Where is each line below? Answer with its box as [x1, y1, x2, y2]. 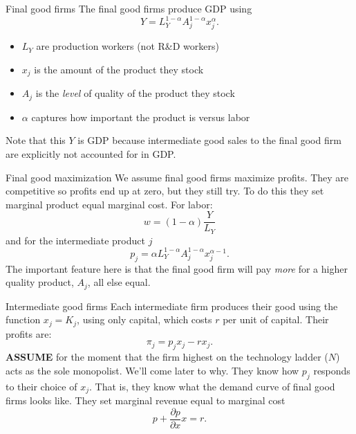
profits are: [6, 326, 52, 341]
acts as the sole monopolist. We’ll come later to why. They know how [6, 363, 299, 377]
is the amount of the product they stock [34, 62, 204, 76]
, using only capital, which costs [77, 312, 212, 327]
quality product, [6, 275, 74, 289]
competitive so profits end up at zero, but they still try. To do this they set [6, 183, 324, 198]
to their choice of [6, 379, 77, 393]
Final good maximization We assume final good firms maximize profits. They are [6, 170, 349, 184]
